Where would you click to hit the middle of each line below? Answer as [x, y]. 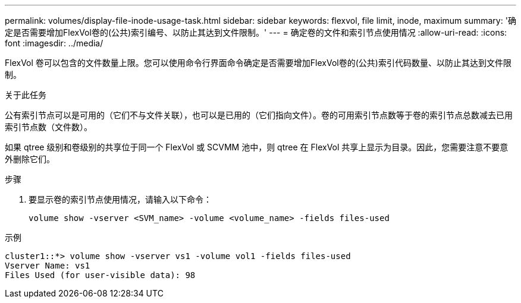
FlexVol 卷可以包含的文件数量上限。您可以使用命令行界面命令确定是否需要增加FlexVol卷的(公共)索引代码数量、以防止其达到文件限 [258, 63]
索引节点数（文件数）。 [48, 127]
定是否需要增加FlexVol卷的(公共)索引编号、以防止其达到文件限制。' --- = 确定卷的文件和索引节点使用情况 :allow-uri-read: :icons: [256, 32]
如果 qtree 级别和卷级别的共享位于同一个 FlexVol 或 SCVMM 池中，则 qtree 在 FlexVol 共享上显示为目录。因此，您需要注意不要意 [257, 147]
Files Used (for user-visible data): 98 [100, 275]
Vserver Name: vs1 [48, 266]
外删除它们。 [30, 159]
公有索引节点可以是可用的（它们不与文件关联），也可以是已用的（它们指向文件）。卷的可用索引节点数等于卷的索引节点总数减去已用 [259, 115]
